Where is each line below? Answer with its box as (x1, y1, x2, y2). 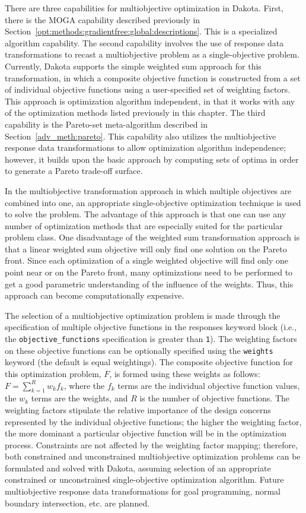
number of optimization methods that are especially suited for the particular (5, 219, 283, 232)
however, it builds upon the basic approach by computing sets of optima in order (5, 153, 299, 165)
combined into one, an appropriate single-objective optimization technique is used (5, 196, 301, 208)
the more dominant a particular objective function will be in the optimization (5, 427, 286, 439)
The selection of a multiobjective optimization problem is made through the (5, 309, 280, 321)
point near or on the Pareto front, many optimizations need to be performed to (5, 266, 293, 278)
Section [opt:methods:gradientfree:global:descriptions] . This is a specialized (5, 25, 278, 37)
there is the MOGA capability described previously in (5, 13, 200, 26)
